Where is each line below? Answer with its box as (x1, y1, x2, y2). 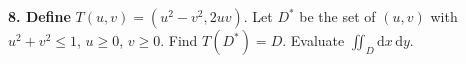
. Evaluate (282, 30, 345, 50)
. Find (160, 30, 198, 50)
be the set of (299, 6, 376, 26)
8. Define (8, 6, 71, 26)
